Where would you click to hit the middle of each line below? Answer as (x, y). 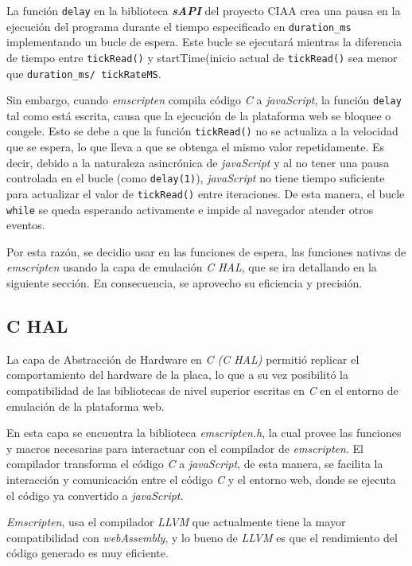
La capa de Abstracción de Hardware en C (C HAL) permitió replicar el (183, 359)
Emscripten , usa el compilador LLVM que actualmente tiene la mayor (176, 522)
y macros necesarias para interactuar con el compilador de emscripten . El (185, 448)
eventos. (26, 225)
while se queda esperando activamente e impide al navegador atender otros (190, 209)
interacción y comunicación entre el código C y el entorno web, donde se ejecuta (201, 480)
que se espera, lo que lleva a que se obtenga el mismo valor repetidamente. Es (196, 147)
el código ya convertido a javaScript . (95, 495)
